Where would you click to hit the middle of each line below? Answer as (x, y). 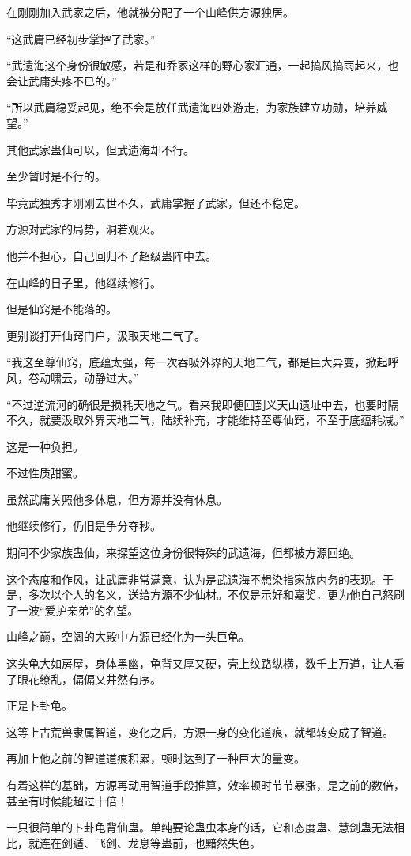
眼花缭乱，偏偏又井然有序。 (89, 678)
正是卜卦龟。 (40, 705)
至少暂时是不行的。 (56, 176)
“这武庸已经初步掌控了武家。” (81, 38)
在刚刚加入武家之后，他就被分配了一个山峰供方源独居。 (150, 12)
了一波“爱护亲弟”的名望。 (73, 610)
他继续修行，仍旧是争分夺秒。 (84, 526)
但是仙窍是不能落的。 (62, 309)
